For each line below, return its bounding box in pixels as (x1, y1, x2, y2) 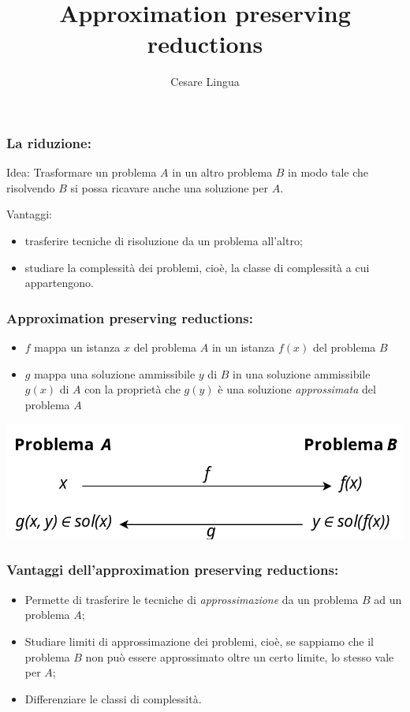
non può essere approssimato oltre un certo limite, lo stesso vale (85, 648, 394, 665)
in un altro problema (172, 164, 273, 181)
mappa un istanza (34, 338, 121, 355)
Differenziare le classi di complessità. (24, 690, 202, 706)
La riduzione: (6, 132, 91, 152)
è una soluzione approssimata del (218, 381, 376, 397)
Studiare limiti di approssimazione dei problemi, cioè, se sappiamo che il (24, 632, 374, 649)
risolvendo (6, 179, 55, 196)
